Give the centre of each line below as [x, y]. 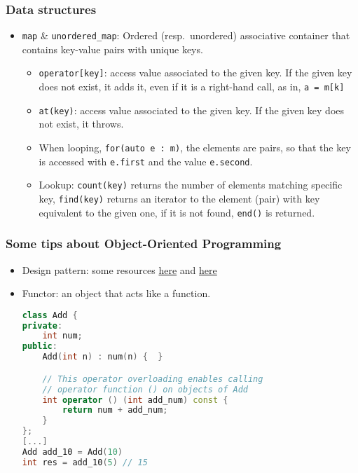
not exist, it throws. [81, 124]
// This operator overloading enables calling [153, 379]
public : [40, 347]
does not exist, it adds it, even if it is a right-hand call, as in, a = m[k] [192, 87]
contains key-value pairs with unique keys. [112, 49]
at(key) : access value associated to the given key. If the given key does [192, 110]
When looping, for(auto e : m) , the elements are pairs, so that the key [195, 148]
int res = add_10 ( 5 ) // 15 [85, 462]
